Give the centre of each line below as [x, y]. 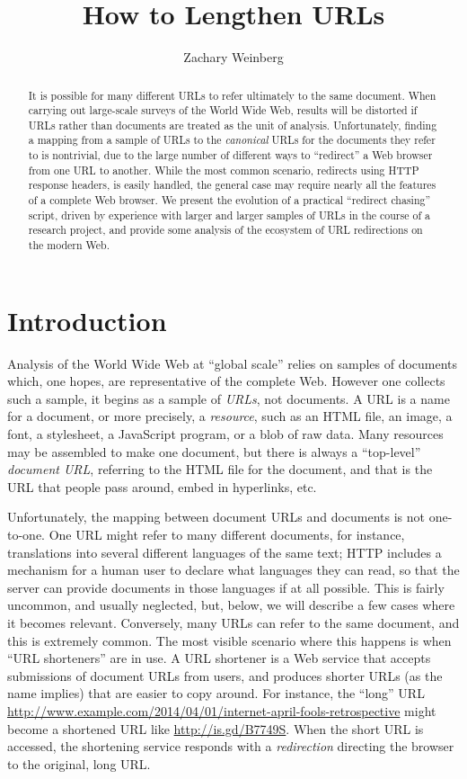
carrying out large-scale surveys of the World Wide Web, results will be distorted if [223, 110]
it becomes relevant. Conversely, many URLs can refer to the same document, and [233, 622]
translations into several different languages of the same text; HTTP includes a [225, 552]
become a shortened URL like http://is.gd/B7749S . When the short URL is [216, 728]
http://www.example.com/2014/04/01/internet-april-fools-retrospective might [222, 710]
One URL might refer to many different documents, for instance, [227, 535]
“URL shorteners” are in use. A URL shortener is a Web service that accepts [219, 658]
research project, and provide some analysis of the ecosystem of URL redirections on [225, 230]
